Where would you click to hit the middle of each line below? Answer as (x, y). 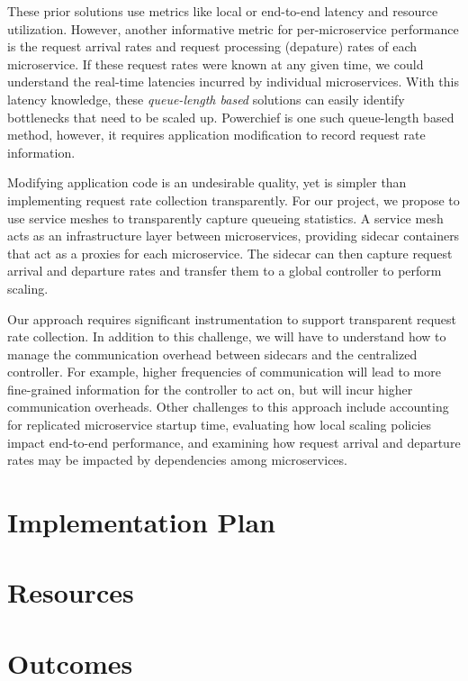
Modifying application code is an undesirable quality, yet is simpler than (207, 182)
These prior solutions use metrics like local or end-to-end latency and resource (223, 11)
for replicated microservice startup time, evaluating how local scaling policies (220, 425)
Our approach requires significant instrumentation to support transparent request (232, 318)
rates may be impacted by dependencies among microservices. (177, 460)
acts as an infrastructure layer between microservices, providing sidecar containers (234, 236)
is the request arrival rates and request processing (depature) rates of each (212, 46)
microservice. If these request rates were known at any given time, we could (216, 64)
